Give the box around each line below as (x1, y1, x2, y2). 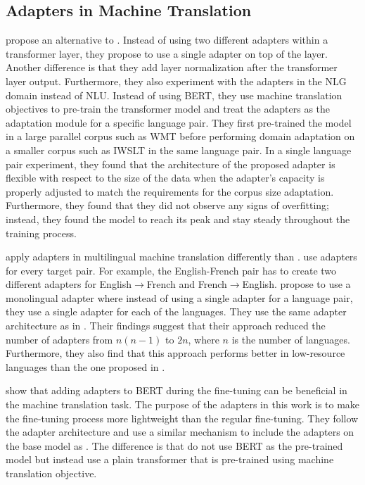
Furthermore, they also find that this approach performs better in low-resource (6, 346, 345, 360)
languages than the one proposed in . (6, 359, 165, 374)
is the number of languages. (231, 332, 350, 346)
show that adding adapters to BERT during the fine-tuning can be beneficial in (6, 383, 347, 398)
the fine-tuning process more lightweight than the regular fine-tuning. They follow (6, 410, 359, 425)
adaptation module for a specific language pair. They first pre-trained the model (6, 115, 352, 130)
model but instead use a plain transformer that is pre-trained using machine (6, 452, 334, 467)
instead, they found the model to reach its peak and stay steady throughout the (6, 211, 350, 226)
